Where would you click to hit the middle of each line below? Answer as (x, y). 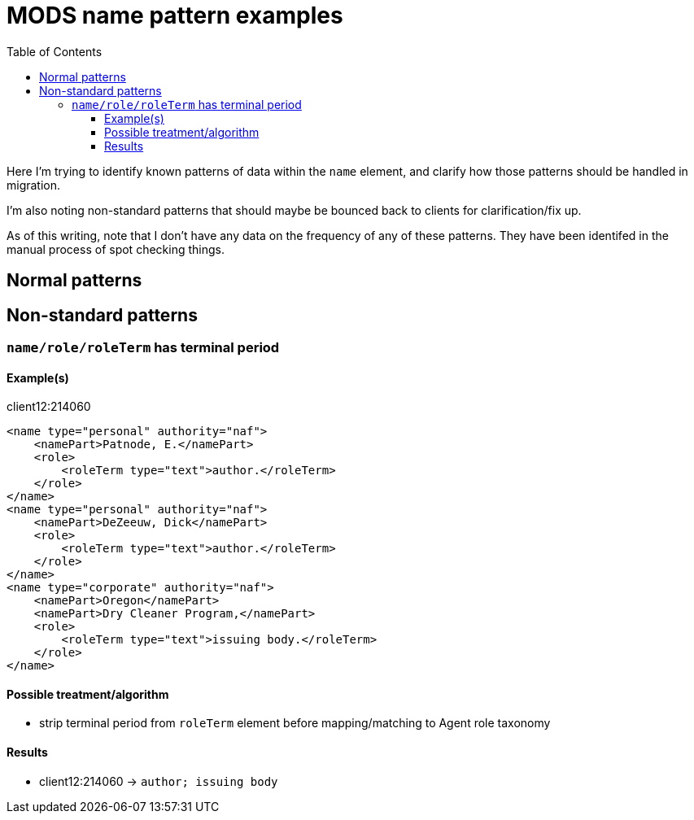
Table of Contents (55, 51)
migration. (34, 185)
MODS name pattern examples (175, 15)
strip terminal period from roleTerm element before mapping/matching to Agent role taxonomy (295, 723)
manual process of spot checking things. (116, 249)
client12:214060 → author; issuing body (159, 781)
